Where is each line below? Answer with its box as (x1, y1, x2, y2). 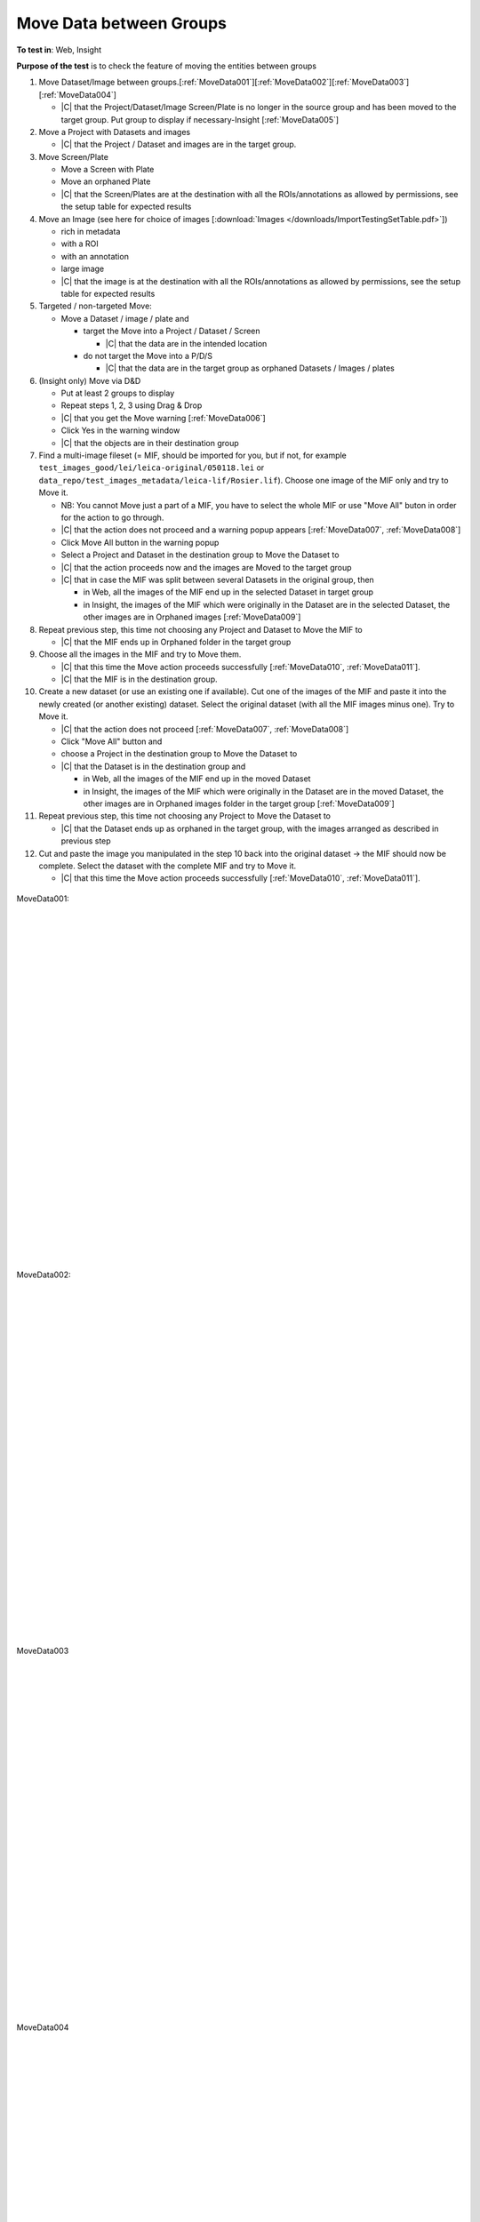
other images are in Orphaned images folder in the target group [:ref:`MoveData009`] (83, 798, 395, 809)
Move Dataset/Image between (38, 76, 150, 88)
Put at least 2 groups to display (60, 388, 175, 399)
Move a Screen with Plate (60, 164, 155, 175)
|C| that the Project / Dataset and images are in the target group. (60, 139, 297, 150)
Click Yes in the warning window (60, 425, 180, 436)
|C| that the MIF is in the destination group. (60, 674, 218, 684)
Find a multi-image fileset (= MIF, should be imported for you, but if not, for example (38, 450, 347, 461)
